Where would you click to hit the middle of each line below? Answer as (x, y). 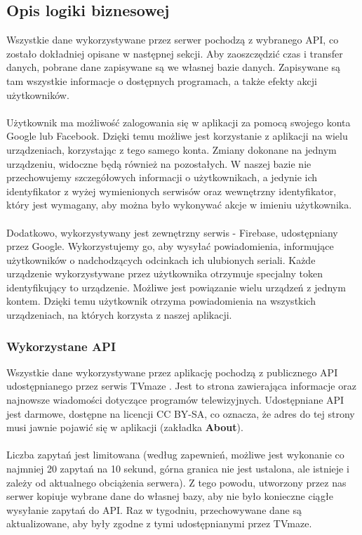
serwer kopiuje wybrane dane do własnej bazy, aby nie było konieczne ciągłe (170, 496)
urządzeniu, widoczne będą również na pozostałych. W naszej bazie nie (159, 163)
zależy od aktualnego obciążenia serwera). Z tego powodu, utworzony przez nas (176, 482)
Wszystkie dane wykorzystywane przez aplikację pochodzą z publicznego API (172, 372)
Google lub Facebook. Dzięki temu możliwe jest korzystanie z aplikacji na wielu (177, 136)
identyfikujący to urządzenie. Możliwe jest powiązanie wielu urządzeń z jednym (176, 287)
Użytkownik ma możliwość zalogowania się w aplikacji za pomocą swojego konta (179, 122)
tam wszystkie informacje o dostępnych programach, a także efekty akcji (162, 80)
